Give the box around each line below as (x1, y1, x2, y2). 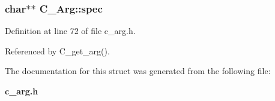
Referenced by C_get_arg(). (5, 44, 110, 57)
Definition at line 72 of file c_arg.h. (5, 25, 136, 37)
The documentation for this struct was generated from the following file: (5, 65, 271, 77)
